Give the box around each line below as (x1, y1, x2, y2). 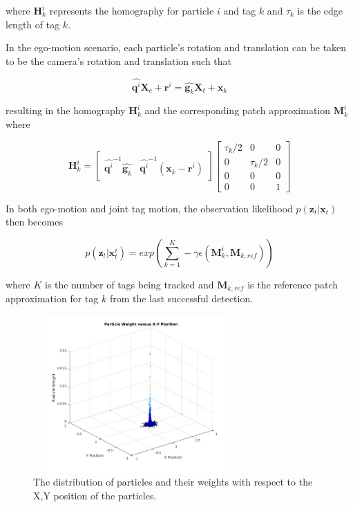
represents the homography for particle (49, 3, 214, 17)
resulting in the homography (6, 103, 126, 118)
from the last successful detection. (109, 291, 254, 306)
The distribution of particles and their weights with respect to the (33, 474, 313, 489)
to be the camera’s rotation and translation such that (6, 53, 232, 68)
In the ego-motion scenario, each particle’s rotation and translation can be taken (6, 40, 347, 55)
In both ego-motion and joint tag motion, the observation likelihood (6, 201, 293, 215)
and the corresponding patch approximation (144, 103, 331, 118)
